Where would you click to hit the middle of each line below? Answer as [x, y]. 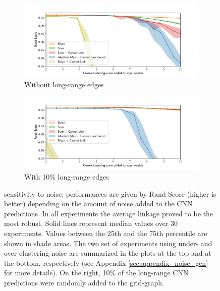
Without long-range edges [64, 84]
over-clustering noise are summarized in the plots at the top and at [108, 253]
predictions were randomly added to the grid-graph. [84, 282]
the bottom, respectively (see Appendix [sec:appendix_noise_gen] [106, 263]
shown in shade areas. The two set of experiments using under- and [108, 243]
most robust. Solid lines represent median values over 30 [91, 223]
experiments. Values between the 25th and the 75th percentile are [106, 233]
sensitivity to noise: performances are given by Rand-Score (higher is [110, 193]
